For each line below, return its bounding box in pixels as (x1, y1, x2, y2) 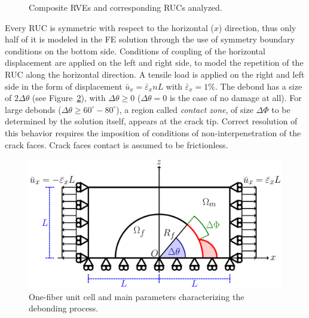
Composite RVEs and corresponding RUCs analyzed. (29, 1, 222, 13)
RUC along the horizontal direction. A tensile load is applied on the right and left (5, 68, 305, 80)
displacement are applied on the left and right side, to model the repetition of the (5, 56, 304, 69)
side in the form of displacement (5, 79, 123, 92)
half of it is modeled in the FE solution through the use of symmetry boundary (5, 33, 295, 45)
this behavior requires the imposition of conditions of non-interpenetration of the (5, 126, 301, 139)
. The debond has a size (215, 79, 302, 92)
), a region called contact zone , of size (116, 103, 253, 115)
